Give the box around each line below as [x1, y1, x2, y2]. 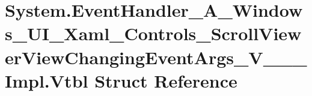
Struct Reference [94, 68, 237, 92]
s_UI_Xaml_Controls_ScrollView [5, 21, 302, 46]
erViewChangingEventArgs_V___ [5, 44, 307, 69]
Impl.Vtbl [5, 68, 88, 92]
